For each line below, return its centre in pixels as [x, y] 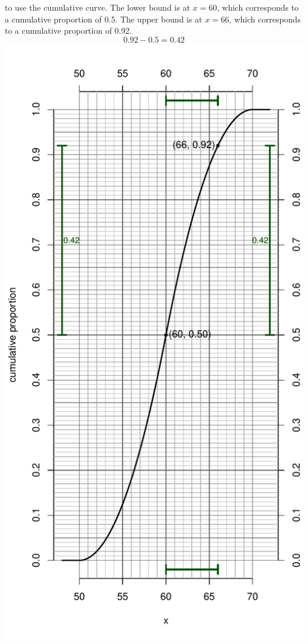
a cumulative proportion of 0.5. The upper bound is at [104, 19]
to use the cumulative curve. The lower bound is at [97, 7]
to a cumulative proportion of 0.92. [68, 30]
